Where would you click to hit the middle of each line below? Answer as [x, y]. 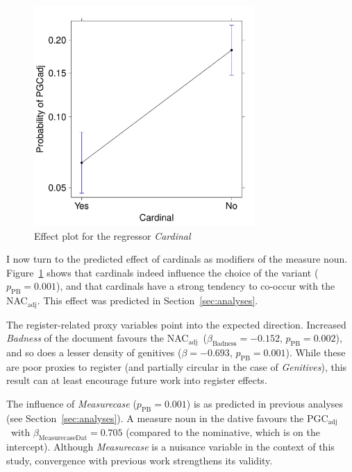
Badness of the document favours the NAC [98, 338]
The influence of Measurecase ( [72, 403]
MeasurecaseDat [63, 438]
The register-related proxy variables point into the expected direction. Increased [176, 324]
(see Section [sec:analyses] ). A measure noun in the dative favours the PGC [167, 418]
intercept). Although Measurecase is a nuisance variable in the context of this [170, 447]
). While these [316, 352]
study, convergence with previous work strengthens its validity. [140, 460]
